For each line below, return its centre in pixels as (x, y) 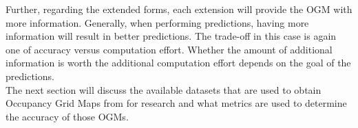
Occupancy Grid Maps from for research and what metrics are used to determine (176, 103)
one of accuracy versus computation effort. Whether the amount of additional (169, 49)
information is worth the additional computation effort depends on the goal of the (178, 63)
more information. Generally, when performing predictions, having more (157, 22)
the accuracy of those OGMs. (67, 116)
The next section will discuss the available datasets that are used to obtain (164, 89)
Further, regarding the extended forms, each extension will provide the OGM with (179, 9)
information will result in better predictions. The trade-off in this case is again (171, 36)
